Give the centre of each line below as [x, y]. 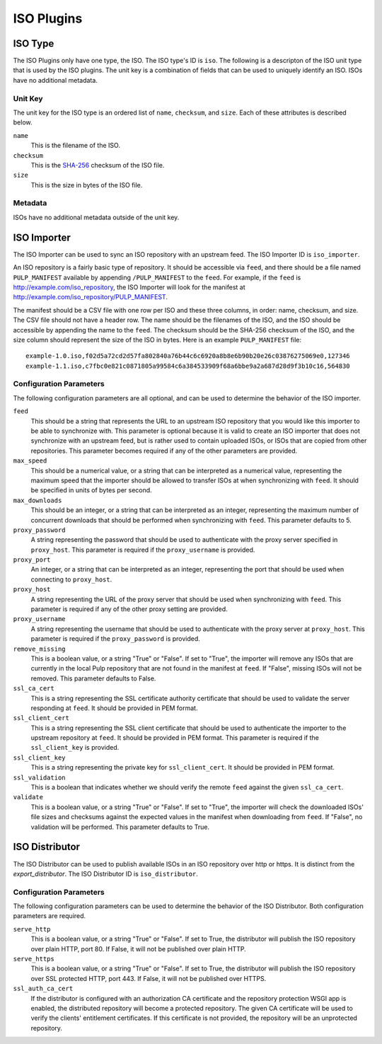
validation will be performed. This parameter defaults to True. [120, 827]
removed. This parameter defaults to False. [93, 678]
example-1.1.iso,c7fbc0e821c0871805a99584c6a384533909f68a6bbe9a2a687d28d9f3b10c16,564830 [188, 366]
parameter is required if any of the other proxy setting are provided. [129, 609]
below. [23, 122]
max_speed [30, 461]
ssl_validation [40, 777]
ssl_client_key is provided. [75, 748]
